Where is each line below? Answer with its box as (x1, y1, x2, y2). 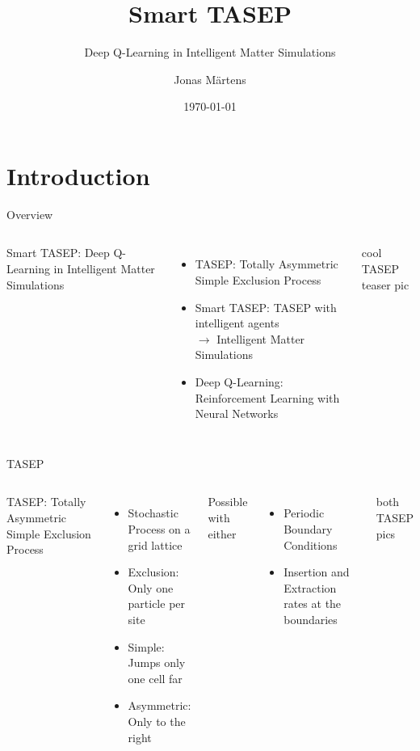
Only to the (128, 712, 186, 729)
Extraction (283, 579, 337, 596)
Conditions (283, 536, 338, 553)
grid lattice (128, 536, 183, 553)
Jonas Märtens (174, 70, 246, 87)
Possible (208, 493, 248, 510)
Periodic (283, 504, 325, 521)
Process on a (128, 520, 191, 537)
